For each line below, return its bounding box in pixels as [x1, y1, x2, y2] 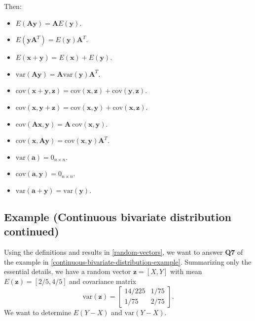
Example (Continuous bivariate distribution [4, 209, 231, 224]
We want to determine [4, 307, 72, 317]
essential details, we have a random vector [4, 266, 131, 276]
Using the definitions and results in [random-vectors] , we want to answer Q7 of [4, 247, 243, 257]
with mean [170, 266, 202, 276]
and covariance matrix [69, 275, 136, 286]
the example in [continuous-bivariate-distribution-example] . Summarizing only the [4, 256, 252, 267]
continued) [4, 224, 59, 239]
